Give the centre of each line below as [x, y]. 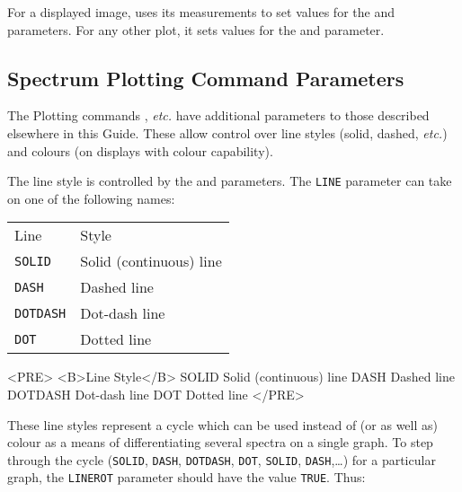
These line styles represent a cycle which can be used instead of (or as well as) [222, 424]
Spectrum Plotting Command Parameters [206, 78]
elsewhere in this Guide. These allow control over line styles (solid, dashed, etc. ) [227, 132]
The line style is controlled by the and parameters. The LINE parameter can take [230, 181]
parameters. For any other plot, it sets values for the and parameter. [196, 29]
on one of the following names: [91, 198]
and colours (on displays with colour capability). [140, 150]
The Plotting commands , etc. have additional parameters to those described [218, 115]
